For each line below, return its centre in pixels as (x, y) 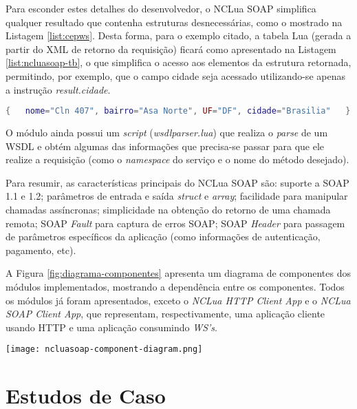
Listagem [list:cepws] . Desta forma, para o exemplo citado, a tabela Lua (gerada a (178, 35)
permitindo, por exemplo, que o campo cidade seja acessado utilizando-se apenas (175, 75)
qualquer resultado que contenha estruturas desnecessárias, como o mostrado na (174, 22)
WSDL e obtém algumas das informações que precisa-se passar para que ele (165, 146)
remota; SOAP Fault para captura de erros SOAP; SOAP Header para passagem (175, 223)
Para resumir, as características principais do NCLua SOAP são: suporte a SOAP (177, 182)
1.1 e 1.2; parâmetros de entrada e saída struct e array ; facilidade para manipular (177, 196)
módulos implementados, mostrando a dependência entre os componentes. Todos (175, 286)
